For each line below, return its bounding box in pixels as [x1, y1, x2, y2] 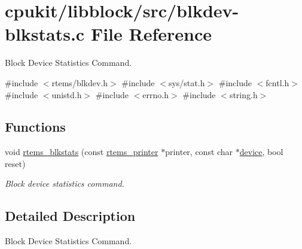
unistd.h [51, 88, 82, 101]
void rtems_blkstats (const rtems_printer [5, 145, 158, 158]
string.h [229, 88, 258, 101]
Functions [5, 117, 66, 136]
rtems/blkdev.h [51, 76, 108, 89]
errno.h [142, 88, 169, 101]
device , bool [239, 145, 283, 158]
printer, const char [165, 145, 233, 158]
